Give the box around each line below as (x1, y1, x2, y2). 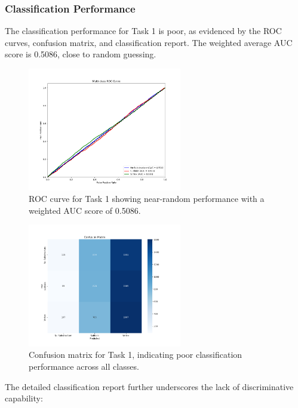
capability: (5, 392, 43, 404)
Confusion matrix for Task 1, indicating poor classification (29, 348, 242, 361)
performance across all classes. (29, 360, 139, 372)
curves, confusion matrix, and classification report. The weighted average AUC (5, 36, 293, 48)
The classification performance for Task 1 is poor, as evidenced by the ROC (5, 24, 282, 37)
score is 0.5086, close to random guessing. (5, 48, 156, 60)
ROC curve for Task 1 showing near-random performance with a (29, 192, 265, 205)
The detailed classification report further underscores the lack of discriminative (5, 380, 294, 392)
